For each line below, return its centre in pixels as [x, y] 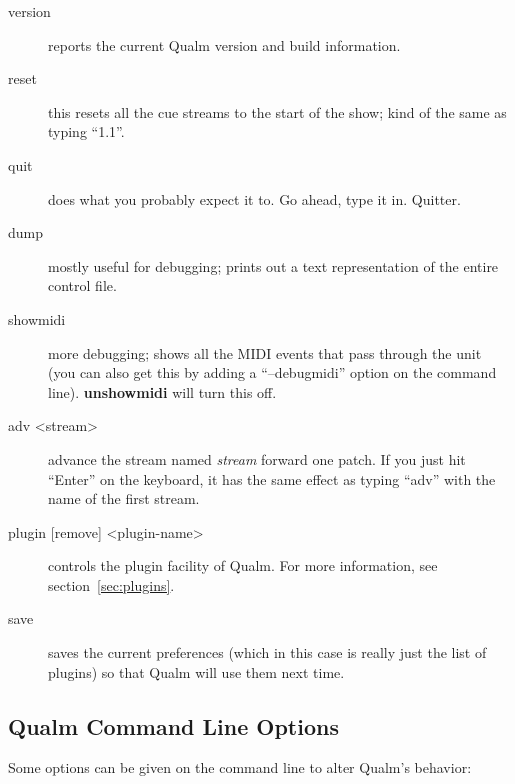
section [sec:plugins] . [111, 584]
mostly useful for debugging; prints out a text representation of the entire [273, 265]
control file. [82, 285]
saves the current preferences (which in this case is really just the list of [267, 652]
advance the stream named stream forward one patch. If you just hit [257, 458]
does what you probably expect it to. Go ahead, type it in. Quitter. [254, 198]
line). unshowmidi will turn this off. [162, 391]
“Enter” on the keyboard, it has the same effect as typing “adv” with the [272, 478]
